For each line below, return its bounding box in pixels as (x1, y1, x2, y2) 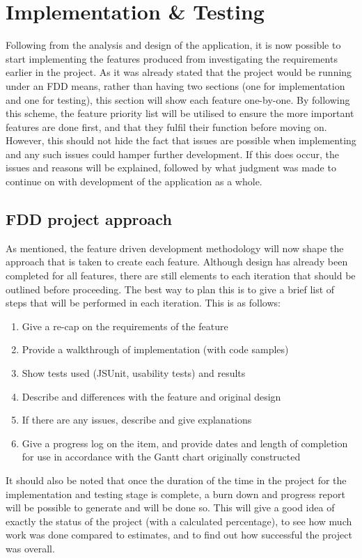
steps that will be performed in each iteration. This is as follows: (6, 295, 281, 310)
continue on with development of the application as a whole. (6, 174, 262, 189)
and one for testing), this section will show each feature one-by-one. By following (6, 92, 350, 107)
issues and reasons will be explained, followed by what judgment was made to (6, 160, 336, 175)
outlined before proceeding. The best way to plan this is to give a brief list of (6, 281, 335, 296)
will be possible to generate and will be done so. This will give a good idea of (6, 500, 335, 515)
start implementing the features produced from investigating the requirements (6, 51, 338, 65)
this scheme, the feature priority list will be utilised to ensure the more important (6, 106, 354, 121)
